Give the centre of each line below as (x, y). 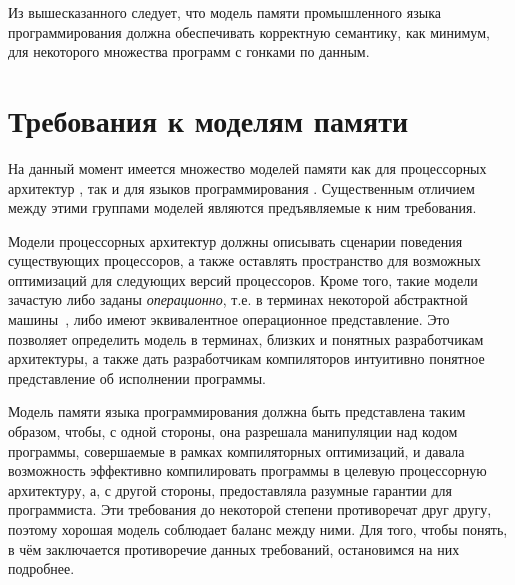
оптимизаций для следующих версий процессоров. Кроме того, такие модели (243, 279)
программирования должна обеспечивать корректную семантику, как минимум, (249, 31)
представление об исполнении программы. (137, 377)
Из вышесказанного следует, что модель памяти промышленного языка (224, 12)
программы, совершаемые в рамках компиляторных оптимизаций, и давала (236, 450)
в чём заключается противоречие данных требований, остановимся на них (234, 548)
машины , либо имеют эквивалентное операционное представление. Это (229, 319)
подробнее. (41, 568)
